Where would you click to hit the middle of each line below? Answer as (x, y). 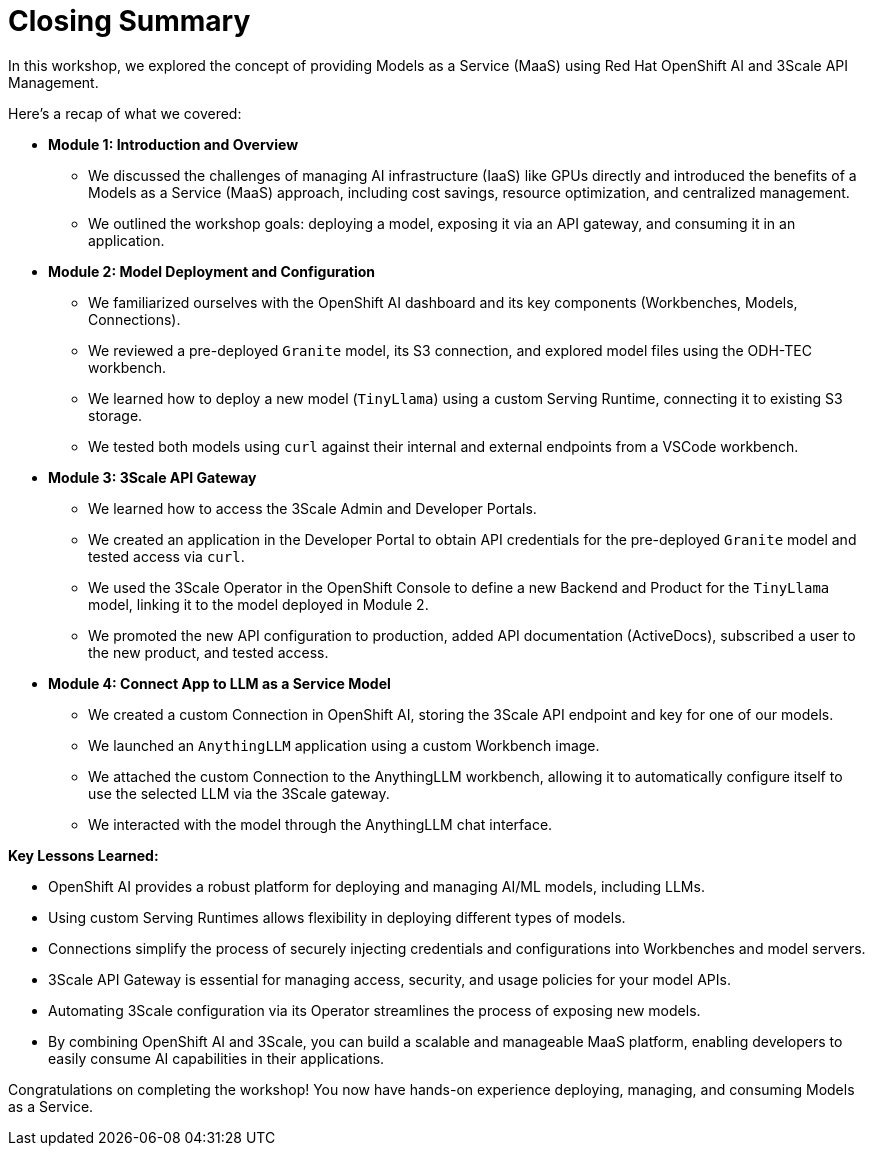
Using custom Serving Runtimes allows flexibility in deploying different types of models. (337, 917)
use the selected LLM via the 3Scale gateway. (239, 793)
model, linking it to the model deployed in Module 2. (258, 604)
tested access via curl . (166, 556)
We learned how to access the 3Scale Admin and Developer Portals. (312, 508)
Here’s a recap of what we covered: (125, 113)
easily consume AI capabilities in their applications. (216, 1058)
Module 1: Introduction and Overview (173, 144)
